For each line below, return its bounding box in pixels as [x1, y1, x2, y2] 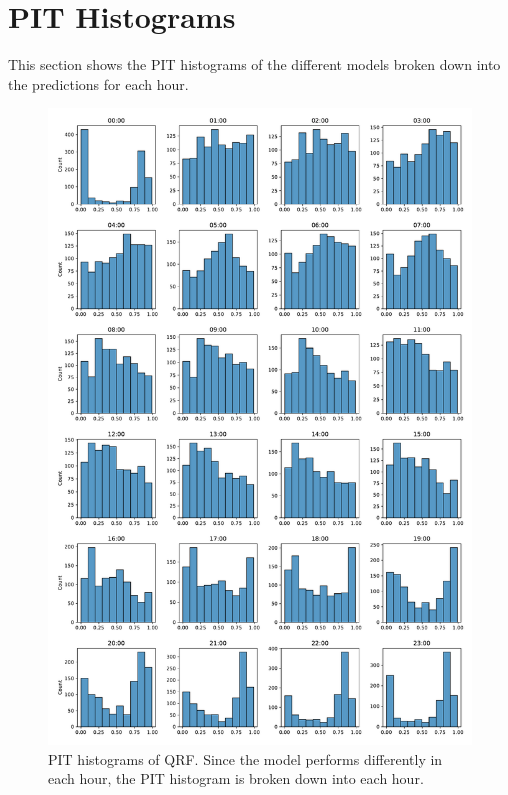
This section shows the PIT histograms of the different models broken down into [8, 54, 501, 75]
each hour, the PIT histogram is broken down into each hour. [48, 768, 424, 789]
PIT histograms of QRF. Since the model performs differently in [48, 748, 443, 769]
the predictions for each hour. [8, 73, 189, 94]
